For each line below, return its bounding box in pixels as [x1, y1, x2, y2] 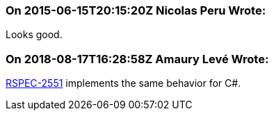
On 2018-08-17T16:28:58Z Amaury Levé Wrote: [6, 51, 269, 66]
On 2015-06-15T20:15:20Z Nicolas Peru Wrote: [6, 3, 266, 17]
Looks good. [6, 28, 63, 41]
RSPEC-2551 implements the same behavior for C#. [6, 77, 241, 90]
